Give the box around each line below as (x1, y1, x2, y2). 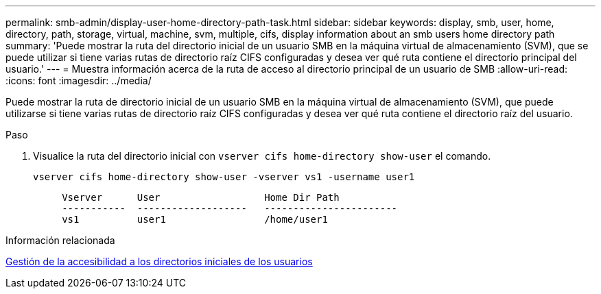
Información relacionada (5, 234, 115, 246)
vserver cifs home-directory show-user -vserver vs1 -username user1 (33, 171, 415, 182)
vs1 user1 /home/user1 (62, 214, 328, 225)
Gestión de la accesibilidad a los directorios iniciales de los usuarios (5, 256, 313, 267)
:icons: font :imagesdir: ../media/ (5, 75, 152, 86)
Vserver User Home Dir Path (62, 192, 340, 203)
